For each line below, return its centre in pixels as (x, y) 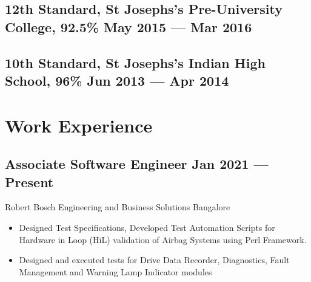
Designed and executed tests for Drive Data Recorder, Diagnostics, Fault (154, 260)
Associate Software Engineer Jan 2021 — (137, 164)
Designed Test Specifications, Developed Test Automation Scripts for (147, 227)
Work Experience (79, 125)
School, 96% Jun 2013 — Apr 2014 (117, 80)
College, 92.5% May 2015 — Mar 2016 (129, 26)
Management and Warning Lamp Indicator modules (115, 271)
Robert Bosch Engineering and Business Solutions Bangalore (118, 207)
